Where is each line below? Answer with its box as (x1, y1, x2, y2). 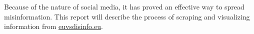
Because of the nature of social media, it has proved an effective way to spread (4, 1, 244, 11)
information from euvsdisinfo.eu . (4, 21, 103, 31)
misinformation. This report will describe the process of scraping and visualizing (4, 11, 250, 21)
